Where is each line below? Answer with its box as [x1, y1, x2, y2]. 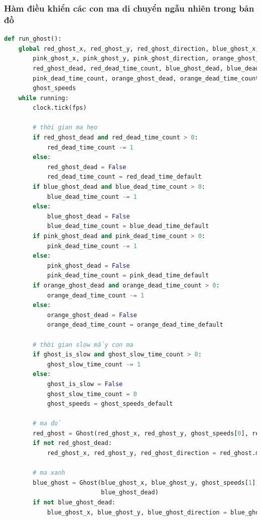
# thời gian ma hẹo [33, 124, 98, 131]
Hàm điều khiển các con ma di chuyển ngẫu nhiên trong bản [4, 2, 254, 14]
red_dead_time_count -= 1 [47, 143, 134, 151]
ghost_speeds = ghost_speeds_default [47, 400, 173, 408]
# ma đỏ [33, 420, 62, 427]
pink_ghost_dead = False [47, 262, 130, 269]
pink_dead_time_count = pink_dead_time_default [47, 272, 209, 279]
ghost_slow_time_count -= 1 [47, 360, 141, 368]
